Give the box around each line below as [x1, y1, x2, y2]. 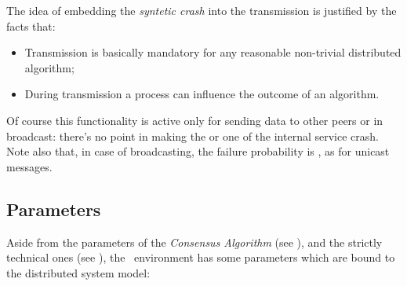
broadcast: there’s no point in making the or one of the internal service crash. [6, 127, 379, 144]
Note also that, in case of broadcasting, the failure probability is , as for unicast [6, 143, 390, 159]
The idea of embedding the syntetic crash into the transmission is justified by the [6, 2, 397, 18]
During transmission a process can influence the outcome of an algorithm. [24, 86, 380, 102]
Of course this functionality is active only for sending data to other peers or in [6, 112, 383, 128]
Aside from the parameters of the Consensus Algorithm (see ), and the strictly [6, 233, 383, 250]
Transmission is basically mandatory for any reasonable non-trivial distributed [24, 44, 402, 60]
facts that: [6, 17, 56, 34]
